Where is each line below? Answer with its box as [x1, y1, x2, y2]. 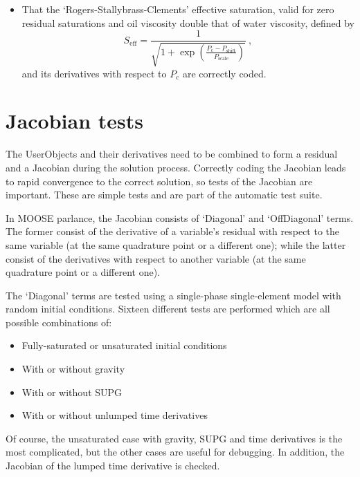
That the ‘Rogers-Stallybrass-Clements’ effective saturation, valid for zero [21, 2, 334, 16]
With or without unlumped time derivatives [21, 408, 208, 422]
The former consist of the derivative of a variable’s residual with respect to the [6, 224, 340, 238]
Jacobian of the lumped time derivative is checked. [6, 458, 220, 473]
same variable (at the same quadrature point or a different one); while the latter [6, 237, 346, 252]
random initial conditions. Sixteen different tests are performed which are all [6, 301, 330, 316]
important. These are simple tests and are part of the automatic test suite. [6, 187, 323, 202]
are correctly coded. [183, 66, 267, 80]
